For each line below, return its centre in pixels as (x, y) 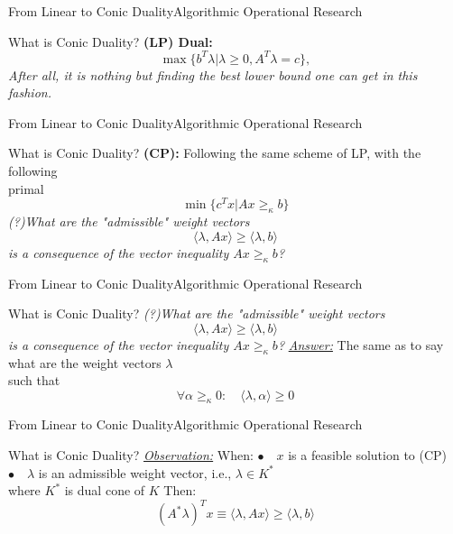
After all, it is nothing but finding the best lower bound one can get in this (213, 74)
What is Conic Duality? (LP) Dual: (111, 41)
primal (26, 188)
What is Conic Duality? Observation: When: (131, 455)
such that (34, 380)
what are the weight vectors (85, 362)
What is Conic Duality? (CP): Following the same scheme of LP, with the (215, 153)
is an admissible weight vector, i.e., (135, 472)
